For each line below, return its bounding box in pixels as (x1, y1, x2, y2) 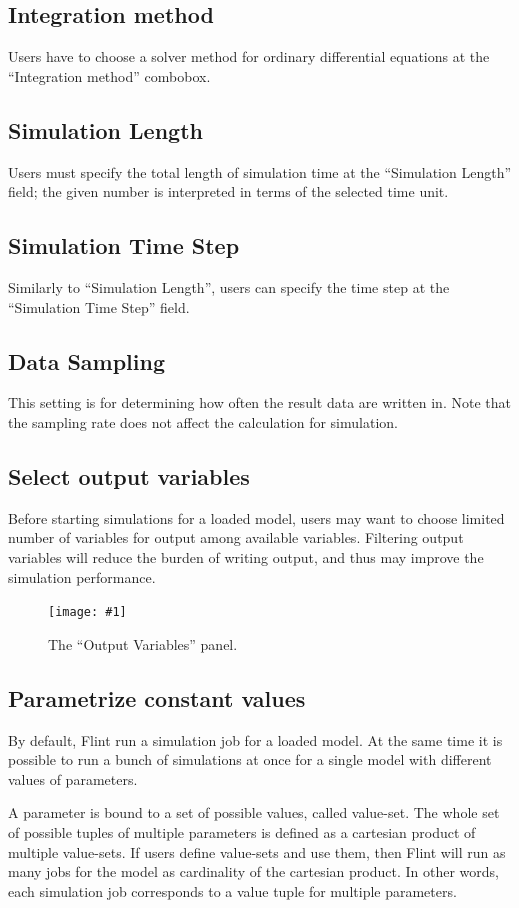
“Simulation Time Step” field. (8, 296, 190, 317)
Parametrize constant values (8, 682, 306, 713)
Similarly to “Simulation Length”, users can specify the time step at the (8, 276, 450, 297)
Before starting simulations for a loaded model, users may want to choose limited (8, 507, 505, 528)
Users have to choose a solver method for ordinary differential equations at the (8, 46, 490, 67)
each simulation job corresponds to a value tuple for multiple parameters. (8, 880, 457, 901)
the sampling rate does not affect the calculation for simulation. (8, 411, 398, 432)
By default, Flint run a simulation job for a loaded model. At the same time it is (8, 729, 503, 750)
